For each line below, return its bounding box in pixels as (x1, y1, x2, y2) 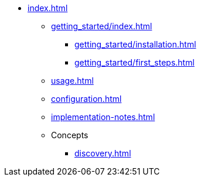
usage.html (51, 76, 94, 86)
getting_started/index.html (51, 21, 152, 31)
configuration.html (51, 94, 122, 104)
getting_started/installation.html (74, 39, 196, 49)
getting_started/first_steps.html (74, 57, 195, 67)
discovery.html (74, 148, 131, 158)
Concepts (51, 130, 88, 140)
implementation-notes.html (51, 112, 155, 122)
